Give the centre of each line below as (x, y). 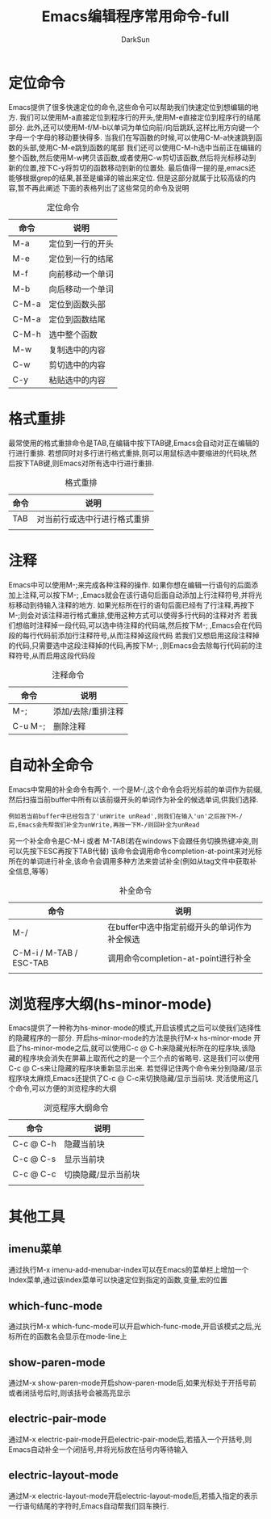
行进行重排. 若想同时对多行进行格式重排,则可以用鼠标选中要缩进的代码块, (129, 452)
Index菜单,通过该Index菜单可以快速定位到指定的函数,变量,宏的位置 (118, 1280)
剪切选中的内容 (77, 364)
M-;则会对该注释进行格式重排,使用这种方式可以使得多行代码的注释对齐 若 (129, 615)
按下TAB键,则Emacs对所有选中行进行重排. (85, 463)
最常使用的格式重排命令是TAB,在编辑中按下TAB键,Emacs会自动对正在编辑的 (134, 443)
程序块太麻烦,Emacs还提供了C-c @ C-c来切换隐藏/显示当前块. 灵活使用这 (130, 1079)
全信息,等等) (29, 871)
